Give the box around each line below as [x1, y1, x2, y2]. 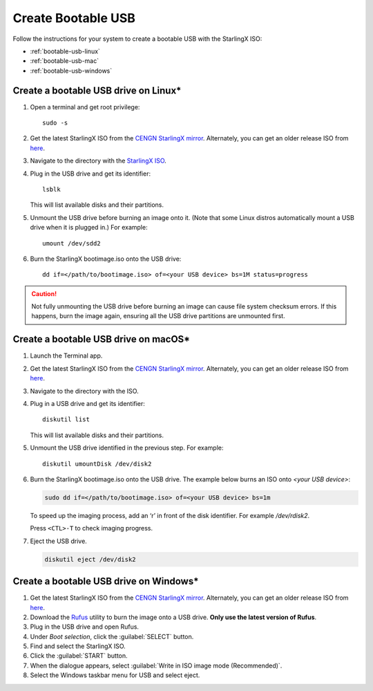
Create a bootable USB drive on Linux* [12, 84, 182, 96]
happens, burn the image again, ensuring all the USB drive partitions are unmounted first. [31, 312, 286, 320]
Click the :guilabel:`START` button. [30, 652, 128, 660]
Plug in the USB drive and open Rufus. [30, 623, 140, 631]
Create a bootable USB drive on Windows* [12, 575, 199, 587]
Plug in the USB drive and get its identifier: [30, 169, 151, 178]
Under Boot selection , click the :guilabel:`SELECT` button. [30, 632, 194, 641]
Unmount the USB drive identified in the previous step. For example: [30, 443, 224, 452]
